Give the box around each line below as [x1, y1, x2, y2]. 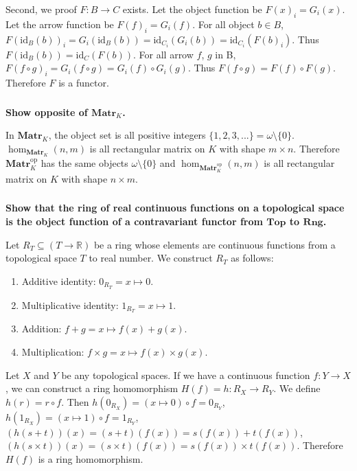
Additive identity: [21, 273, 96, 288]
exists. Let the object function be [122, 2, 262, 16]
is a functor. [58, 75, 109, 89]
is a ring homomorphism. [38, 452, 143, 466]
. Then [61, 394, 89, 409]
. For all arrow [133, 47, 194, 61]
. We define [273, 381, 321, 395]
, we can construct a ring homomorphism [5, 381, 178, 395]
